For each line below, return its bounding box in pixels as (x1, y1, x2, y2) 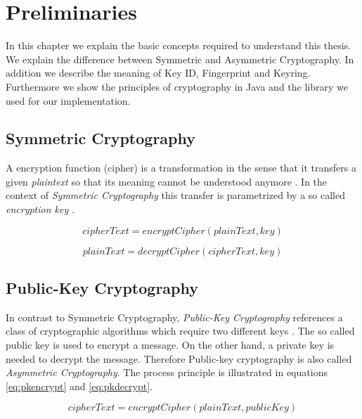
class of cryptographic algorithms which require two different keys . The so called (6, 323, 355, 338)
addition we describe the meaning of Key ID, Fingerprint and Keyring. (6, 65, 311, 80)
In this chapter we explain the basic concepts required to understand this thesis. (6, 38, 351, 53)
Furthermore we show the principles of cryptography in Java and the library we (6, 79, 348, 94)
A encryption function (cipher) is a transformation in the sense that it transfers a (6, 160, 356, 175)
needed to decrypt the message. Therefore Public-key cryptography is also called (6, 351, 352, 366)
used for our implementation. (6, 93, 131, 108)
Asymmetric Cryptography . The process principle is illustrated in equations (6, 365, 328, 380)
